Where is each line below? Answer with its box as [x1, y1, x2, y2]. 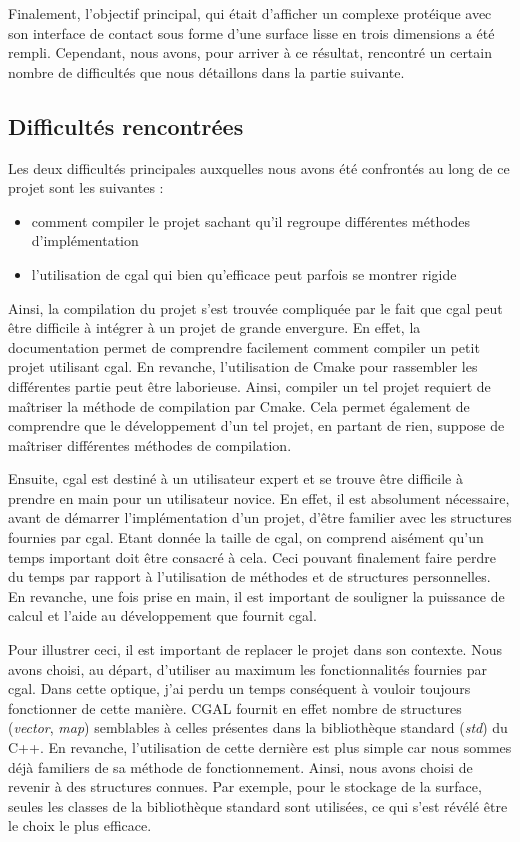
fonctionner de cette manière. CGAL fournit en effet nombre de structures [8, 697, 462, 718]
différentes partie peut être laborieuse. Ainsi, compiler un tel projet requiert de [8, 375, 491, 396]
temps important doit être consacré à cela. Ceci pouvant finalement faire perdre [8, 546, 497, 567]
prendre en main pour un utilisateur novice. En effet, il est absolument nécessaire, [8, 487, 510, 508]
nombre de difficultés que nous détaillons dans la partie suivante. [8, 61, 405, 82]
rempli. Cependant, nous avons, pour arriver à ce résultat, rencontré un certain [8, 42, 492, 63]
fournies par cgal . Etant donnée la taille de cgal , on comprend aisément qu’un [8, 527, 484, 548]
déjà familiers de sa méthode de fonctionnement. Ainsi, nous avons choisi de [8, 756, 473, 777]
